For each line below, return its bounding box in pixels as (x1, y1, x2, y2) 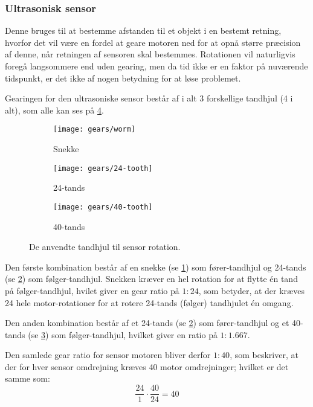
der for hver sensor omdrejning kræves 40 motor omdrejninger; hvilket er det (5, 360, 289, 373)
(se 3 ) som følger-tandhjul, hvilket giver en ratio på (28, 328, 218, 341)
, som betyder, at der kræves (198, 284, 305, 296)
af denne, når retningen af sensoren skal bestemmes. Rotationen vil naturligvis (5, 48, 295, 60)
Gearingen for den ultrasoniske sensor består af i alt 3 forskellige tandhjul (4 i (5, 92, 293, 104)
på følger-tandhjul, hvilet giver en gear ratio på (5, 284, 179, 296)
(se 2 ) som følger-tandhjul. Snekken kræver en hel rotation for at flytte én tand (5, 272, 298, 285)
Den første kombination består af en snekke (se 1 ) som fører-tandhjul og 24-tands (5, 260, 306, 273)
